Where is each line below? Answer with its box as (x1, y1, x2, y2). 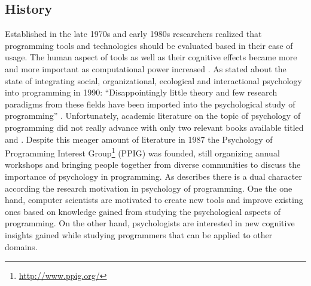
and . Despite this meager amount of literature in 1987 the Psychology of (5, 133, 273, 145)
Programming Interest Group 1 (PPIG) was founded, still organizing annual (5, 145, 280, 159)
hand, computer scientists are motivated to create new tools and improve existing (5, 193, 303, 206)
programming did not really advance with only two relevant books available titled (5, 121, 304, 133)
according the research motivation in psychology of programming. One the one (5, 182, 292, 194)
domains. (5, 240, 38, 253)
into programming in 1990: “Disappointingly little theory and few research (5, 86, 278, 99)
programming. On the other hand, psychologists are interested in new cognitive (5, 217, 295, 229)
